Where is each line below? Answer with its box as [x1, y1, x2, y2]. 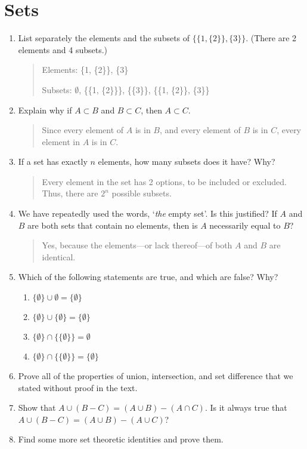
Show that [18, 401, 56, 414]
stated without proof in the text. [18, 381, 138, 393]
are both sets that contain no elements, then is [27, 219, 198, 231]
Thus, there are [42, 187, 98, 199]
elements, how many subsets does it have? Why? [98, 155, 275, 168]
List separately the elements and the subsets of [18, 32, 190, 44]
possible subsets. [111, 187, 172, 199]
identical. [42, 250, 76, 263]
